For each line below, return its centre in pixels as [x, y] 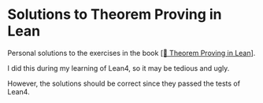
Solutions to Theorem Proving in [115, 15]
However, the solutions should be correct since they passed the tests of [124, 83]
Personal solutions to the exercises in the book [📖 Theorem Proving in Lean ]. [131, 53]
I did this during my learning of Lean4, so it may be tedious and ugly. [119, 68]
